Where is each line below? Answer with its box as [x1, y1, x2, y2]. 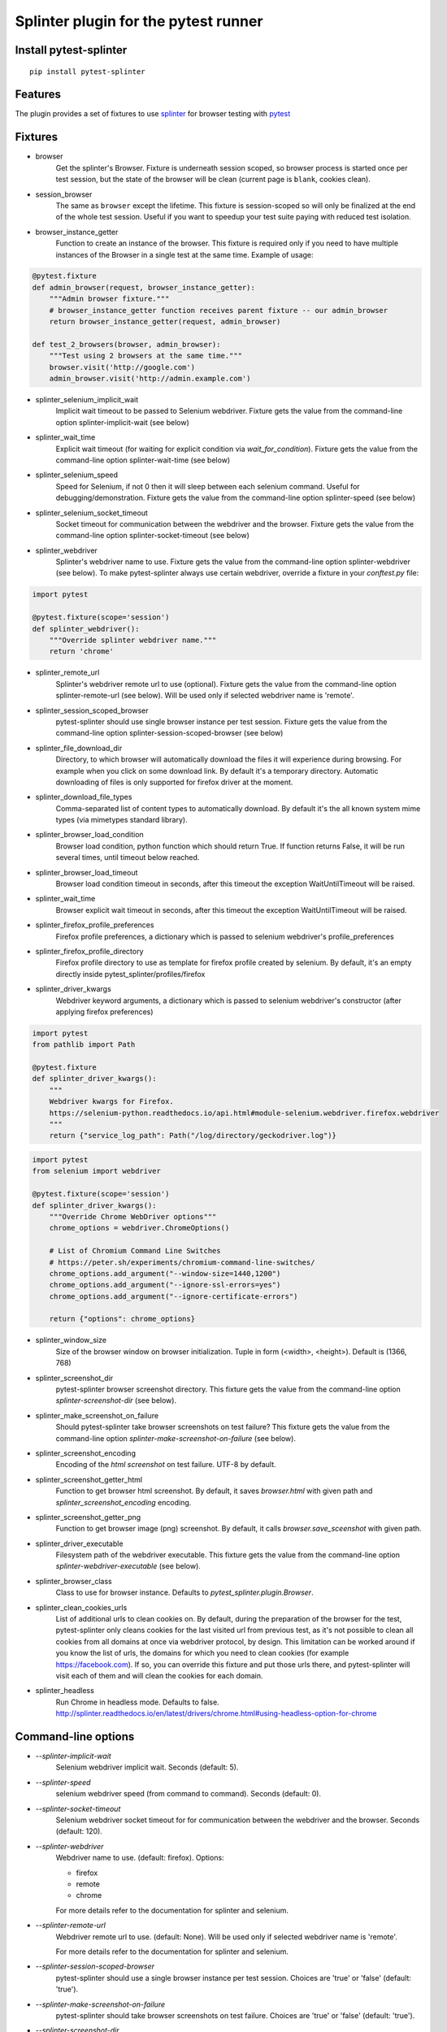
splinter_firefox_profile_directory [35, 946, 144, 956]
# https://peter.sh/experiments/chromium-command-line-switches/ [49, 1257, 315, 1267]
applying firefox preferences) [55, 1006, 154, 1016]
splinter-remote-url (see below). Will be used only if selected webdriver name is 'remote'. [55, 691, 354, 701]
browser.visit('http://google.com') [49, 363, 195, 371]
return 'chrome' [49, 647, 114, 656]
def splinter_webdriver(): [32, 624, 140, 633]
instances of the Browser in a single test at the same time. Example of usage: [55, 250, 314, 259]
